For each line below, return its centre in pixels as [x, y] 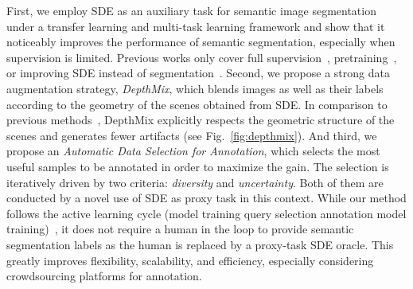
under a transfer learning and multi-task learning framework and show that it [196, 26]
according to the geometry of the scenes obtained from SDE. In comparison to [197, 104]
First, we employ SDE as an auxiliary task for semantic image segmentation [191, 10]
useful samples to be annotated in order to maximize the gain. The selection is [198, 166]
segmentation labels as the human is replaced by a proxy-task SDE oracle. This [200, 244]
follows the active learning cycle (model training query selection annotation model [206, 213]
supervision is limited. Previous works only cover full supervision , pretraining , [202, 57]
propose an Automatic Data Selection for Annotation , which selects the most [193, 151]
